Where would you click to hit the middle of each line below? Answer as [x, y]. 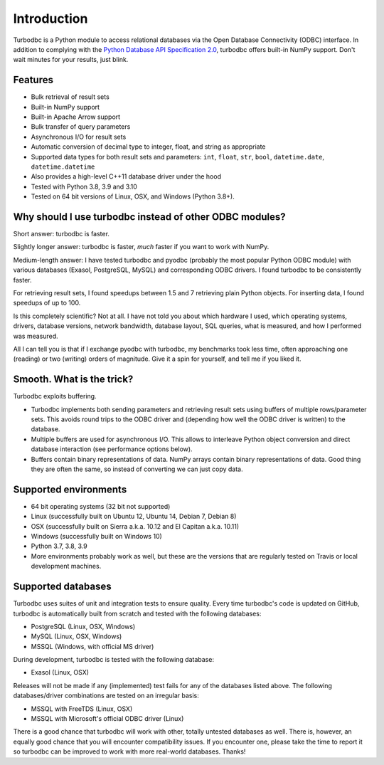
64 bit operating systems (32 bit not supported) [101, 506]
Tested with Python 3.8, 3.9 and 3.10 [84, 186]
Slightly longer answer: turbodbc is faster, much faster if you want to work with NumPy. [141, 247]
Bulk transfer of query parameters [81, 127]
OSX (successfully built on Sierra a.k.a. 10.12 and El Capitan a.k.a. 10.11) [135, 526]
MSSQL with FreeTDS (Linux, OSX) [82, 709]
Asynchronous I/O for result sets [79, 137]
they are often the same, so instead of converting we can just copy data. [137, 469]
